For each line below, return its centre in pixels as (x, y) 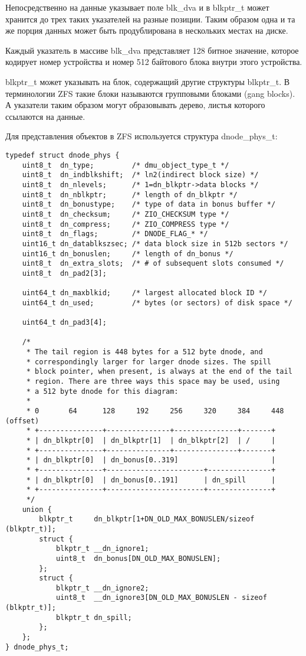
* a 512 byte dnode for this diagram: (102, 391)
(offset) (22, 421)
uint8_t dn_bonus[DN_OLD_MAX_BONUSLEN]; (138, 558)
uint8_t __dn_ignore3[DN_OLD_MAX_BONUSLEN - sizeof (161, 598)
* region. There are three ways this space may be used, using (153, 382)
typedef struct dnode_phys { (62, 155)
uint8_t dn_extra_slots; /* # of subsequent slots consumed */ (153, 264)
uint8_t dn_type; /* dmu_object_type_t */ (126, 165)
